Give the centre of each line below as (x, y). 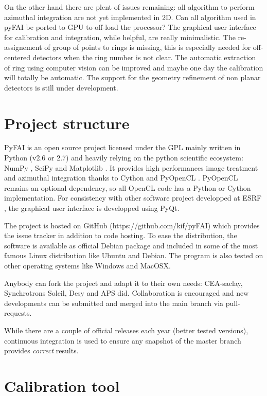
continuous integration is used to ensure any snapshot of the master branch (123, 340)
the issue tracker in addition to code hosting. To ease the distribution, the (121, 235)
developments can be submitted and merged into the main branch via (114, 303)
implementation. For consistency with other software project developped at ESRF (133, 198)
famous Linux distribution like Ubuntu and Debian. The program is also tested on (134, 255)
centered (17, 57)
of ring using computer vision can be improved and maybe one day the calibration (134, 67)
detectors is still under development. (61, 87)
